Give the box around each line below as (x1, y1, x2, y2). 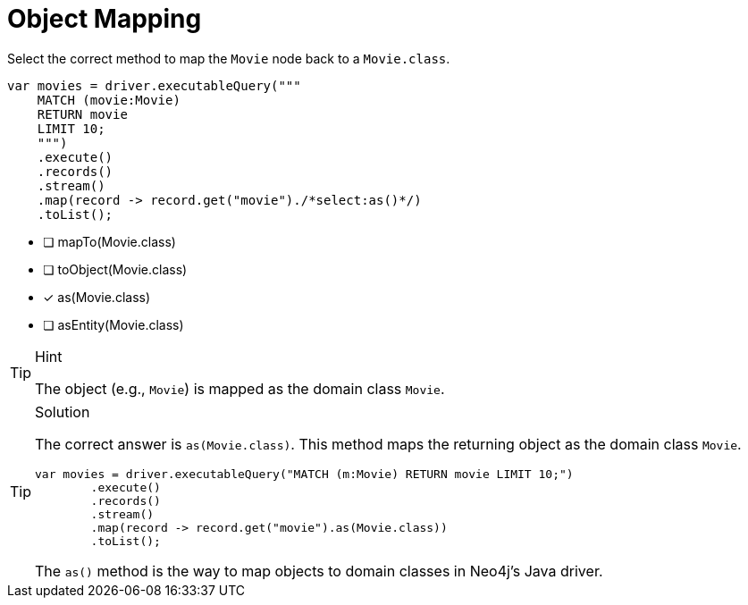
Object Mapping (7, 4, 202, 34)
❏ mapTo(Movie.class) (43, 233, 176, 249)
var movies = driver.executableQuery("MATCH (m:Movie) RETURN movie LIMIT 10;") (35, 466, 574, 481)
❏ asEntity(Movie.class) (43, 316, 184, 332)
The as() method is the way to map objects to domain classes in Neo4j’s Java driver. (35, 561, 603, 580)
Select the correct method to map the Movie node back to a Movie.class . (7, 50, 450, 66)
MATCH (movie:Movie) (37, 92, 181, 107)
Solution (35, 402, 90, 421)
